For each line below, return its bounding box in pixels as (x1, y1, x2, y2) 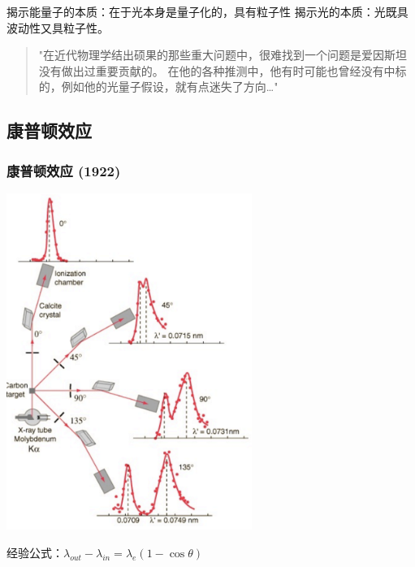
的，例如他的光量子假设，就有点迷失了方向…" (38, 78, 279, 95)
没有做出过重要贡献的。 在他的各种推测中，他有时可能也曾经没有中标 (38, 62, 407, 79)
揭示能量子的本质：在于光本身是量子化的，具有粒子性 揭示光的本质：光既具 (6, 3, 409, 19)
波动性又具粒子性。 (6, 19, 109, 36)
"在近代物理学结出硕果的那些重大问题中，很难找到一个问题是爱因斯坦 (38, 46, 408, 63)
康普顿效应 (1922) (6, 160, 121, 180)
